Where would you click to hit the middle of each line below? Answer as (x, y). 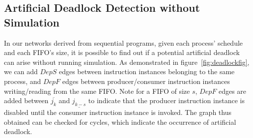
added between (26, 100)
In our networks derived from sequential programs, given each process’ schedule (124, 42)
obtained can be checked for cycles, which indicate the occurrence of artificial (120, 122)
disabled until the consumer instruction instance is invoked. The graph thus (118, 112)
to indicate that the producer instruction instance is (166, 100)
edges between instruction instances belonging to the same (147, 71)
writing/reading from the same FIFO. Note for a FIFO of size (97, 91)
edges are (232, 91)
